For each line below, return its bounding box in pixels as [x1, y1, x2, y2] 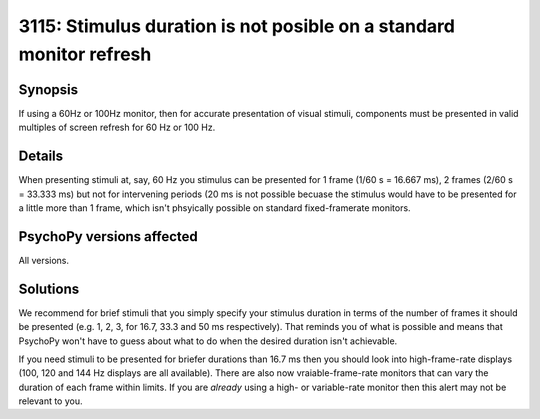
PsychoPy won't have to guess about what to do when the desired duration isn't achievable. [18, 335, 398, 347]
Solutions [18, 280, 80, 297]
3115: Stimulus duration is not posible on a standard [18, 15, 455, 37]
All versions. [18, 254, 70, 266]
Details [18, 148, 64, 165]
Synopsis [18, 81, 79, 98]
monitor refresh [18, 43, 152, 65]
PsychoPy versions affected [18, 228, 199, 245]
